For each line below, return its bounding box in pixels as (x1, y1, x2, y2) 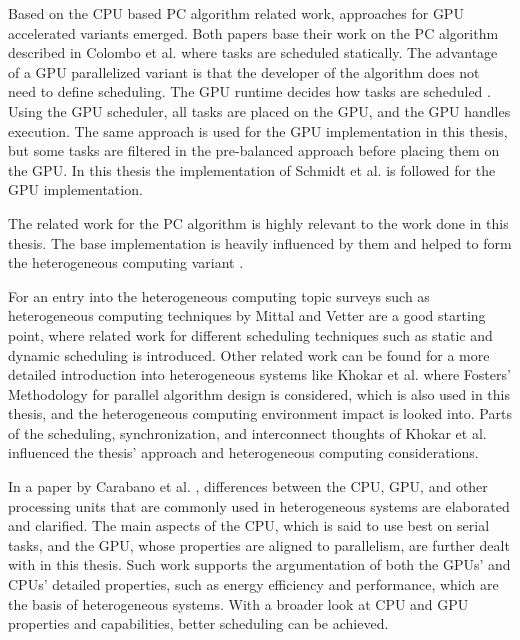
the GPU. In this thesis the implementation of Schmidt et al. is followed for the (8, 159, 496, 180)
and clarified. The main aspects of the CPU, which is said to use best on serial (8, 515, 490, 536)
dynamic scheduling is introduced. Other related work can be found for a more (8, 344, 490, 365)
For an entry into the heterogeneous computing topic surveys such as (8, 285, 430, 306)
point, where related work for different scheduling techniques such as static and (8, 324, 493, 345)
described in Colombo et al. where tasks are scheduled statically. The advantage (8, 42, 498, 63)
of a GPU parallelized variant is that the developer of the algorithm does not (8, 61, 480, 82)
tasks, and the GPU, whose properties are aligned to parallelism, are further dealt (8, 534, 510, 555)
